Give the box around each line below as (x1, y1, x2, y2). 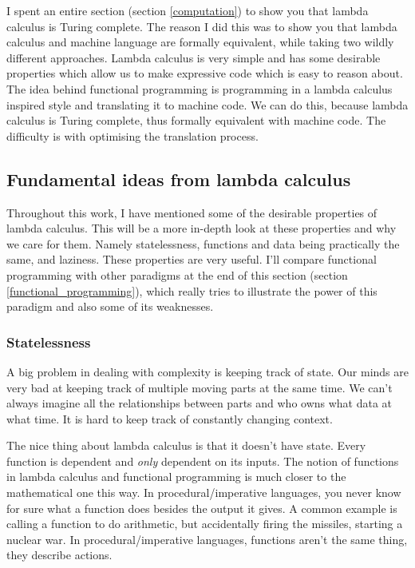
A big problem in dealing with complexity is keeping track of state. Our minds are (6, 363, 409, 379)
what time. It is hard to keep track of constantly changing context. (6, 410, 333, 427)
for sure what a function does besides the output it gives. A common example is (6, 499, 397, 516)
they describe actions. (6, 546, 113, 563)
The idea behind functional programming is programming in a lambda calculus (6, 80, 393, 97)
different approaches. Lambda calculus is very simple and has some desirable (6, 49, 381, 66)
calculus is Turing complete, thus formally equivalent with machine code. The (6, 112, 386, 129)
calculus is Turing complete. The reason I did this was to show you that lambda (6, 18, 397, 34)
